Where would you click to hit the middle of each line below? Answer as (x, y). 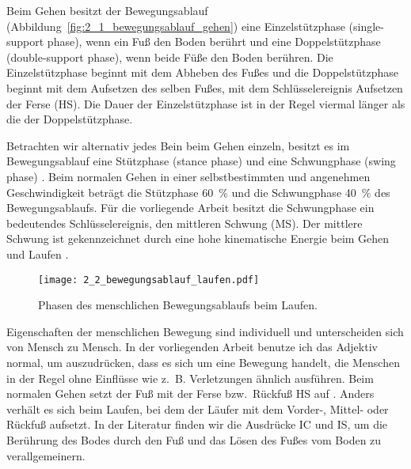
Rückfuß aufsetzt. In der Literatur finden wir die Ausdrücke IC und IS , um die (197, 424)
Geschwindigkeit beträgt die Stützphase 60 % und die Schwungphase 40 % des (198, 192)
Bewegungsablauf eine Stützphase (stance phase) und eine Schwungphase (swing (201, 161)
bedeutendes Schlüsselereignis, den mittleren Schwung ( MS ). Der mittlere (185, 223)
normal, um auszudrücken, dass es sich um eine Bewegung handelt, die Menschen (203, 362)
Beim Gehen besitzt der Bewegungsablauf (107, 10)
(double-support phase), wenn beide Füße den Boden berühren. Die (170, 57)
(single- (366, 26)
